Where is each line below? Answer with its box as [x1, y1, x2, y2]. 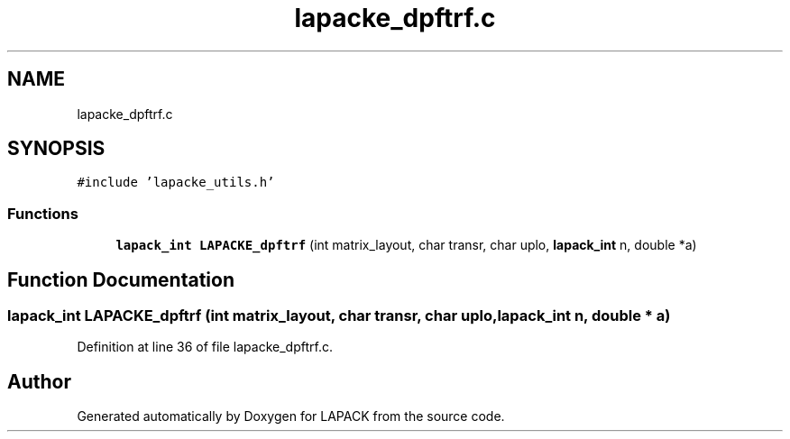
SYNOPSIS [7, 137, 106, 160]
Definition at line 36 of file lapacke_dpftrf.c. [77, 339, 333, 355]
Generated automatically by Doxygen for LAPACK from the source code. [77, 408, 505, 425]
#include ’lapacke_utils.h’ [77, 175, 275, 190]
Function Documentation [7, 268, 234, 291]
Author [7, 370, 71, 393]
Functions [7, 204, 78, 223]
